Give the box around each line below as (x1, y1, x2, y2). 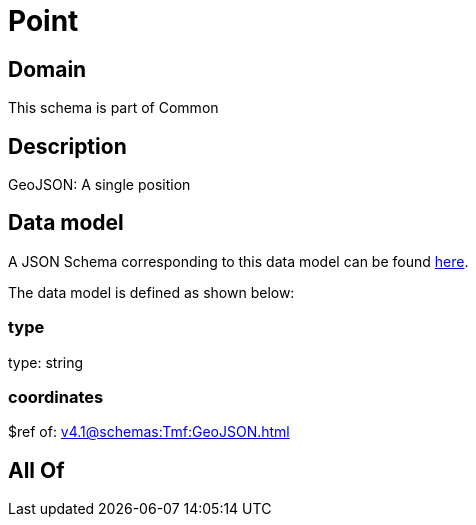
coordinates (8, 386, 104, 407)
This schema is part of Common (8, 99, 219, 117)
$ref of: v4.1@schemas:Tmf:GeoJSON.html (8, 423, 290, 441)
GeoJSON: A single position (8, 176, 191, 194)
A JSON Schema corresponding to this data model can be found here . (8, 252, 469, 270)
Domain (8, 56, 87, 82)
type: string (8, 353, 84, 371)
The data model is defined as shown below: (8, 283, 295, 301)
